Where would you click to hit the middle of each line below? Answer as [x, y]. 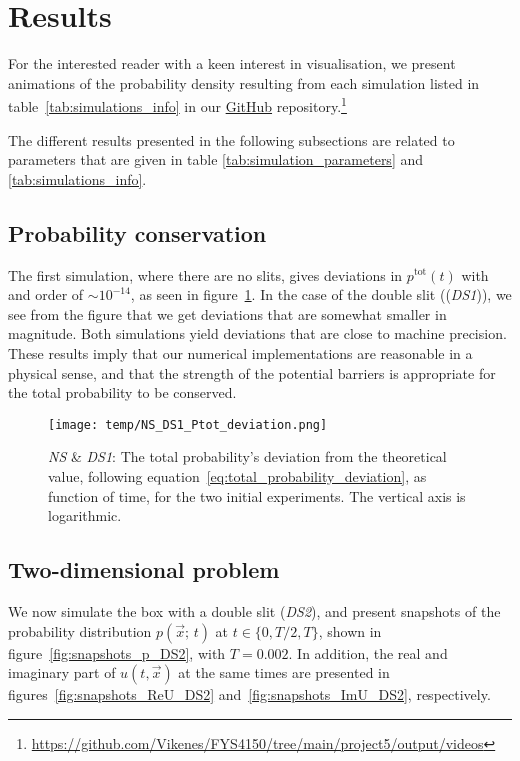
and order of [46, 294]
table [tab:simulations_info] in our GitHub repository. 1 [177, 104]
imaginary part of [62, 672]
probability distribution [80, 630]
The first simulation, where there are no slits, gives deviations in [205, 274]
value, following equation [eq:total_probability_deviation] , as [237, 475]
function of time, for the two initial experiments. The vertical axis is [257, 495]
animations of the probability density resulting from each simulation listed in [244, 82]
